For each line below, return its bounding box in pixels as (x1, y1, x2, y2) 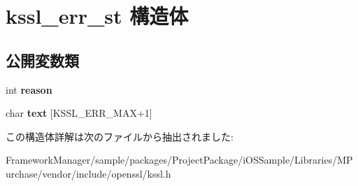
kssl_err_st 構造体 (6, 1, 189, 30)
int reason (6, 82, 52, 96)
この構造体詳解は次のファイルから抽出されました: (6, 129, 234, 143)
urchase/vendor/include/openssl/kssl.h (6, 166, 171, 180)
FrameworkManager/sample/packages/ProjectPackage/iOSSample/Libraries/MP (6, 152, 353, 167)
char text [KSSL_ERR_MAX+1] (6, 106, 152, 120)
